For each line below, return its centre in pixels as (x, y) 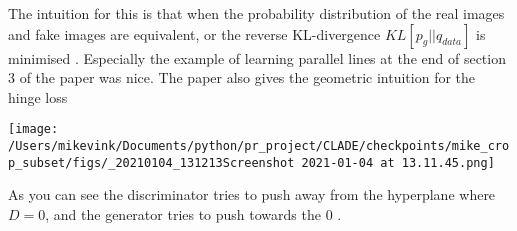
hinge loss (38, 96)
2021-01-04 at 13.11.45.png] (398, 162)
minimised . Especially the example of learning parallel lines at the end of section (257, 57)
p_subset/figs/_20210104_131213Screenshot (151, 162)
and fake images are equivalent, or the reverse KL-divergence (194, 33)
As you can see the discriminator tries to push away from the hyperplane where (252, 194)
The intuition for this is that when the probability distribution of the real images (256, 13)
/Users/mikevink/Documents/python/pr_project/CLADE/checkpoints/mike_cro (259, 146)
